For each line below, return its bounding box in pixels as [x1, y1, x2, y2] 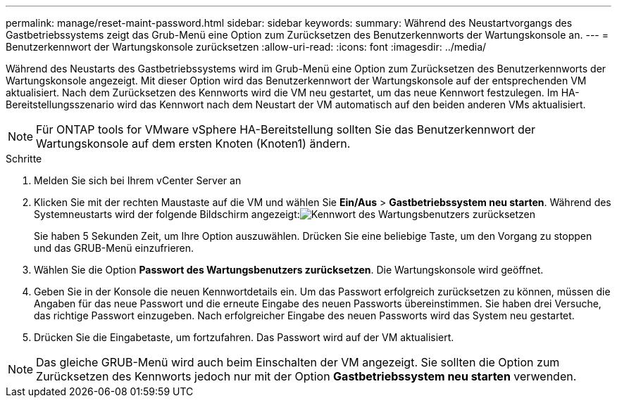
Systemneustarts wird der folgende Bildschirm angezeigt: [34, 208, 300, 220]
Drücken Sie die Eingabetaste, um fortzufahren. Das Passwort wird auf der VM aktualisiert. [34, 331, 454, 343]
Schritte [6, 153, 42, 165]
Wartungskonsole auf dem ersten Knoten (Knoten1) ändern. [36, 136, 351, 151]
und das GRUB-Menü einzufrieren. [34, 242, 194, 254]
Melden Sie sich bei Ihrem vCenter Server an [34, 174, 242, 186]
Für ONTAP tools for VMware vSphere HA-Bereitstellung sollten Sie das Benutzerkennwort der [36, 122, 536, 136]
